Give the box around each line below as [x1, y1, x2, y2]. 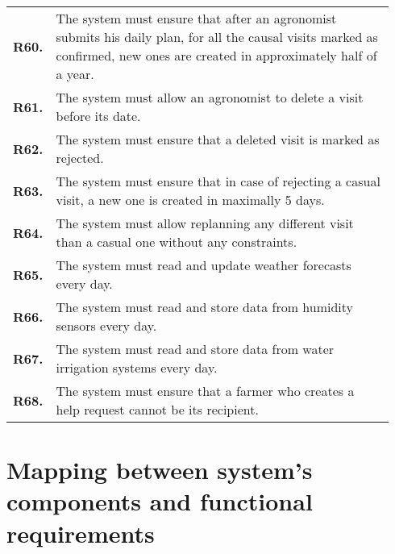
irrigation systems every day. [56, 358, 218, 377]
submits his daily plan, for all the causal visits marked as [56, 27, 378, 46]
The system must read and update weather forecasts [56, 256, 351, 274]
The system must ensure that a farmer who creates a [56, 381, 355, 400]
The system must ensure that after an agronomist [56, 9, 337, 27]
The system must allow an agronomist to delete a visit [56, 88, 364, 106]
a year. [56, 65, 94, 83]
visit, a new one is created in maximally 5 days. [56, 190, 325, 209]
